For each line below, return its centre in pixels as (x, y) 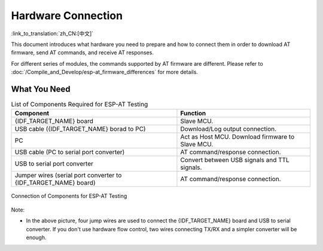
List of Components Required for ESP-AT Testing (80, 105)
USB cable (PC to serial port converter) (70, 152)
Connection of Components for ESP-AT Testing (69, 196)
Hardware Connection (67, 16)
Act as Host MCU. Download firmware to (237, 137)
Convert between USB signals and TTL (235, 160)
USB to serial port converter (54, 164)
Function (193, 114)
